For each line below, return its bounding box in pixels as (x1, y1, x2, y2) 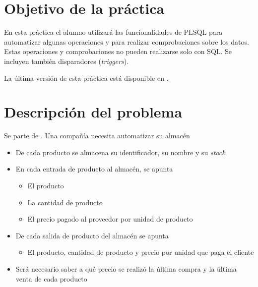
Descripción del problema (4, 102, 183, 122)
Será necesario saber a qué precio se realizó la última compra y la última (15, 263, 237, 274)
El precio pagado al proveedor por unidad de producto (27, 214, 193, 224)
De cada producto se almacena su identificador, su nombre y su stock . (15, 147, 227, 157)
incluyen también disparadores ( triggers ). (4, 56, 129, 66)
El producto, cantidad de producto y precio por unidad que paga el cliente (27, 247, 254, 257)
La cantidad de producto (27, 197, 103, 207)
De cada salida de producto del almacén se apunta (15, 230, 169, 240)
